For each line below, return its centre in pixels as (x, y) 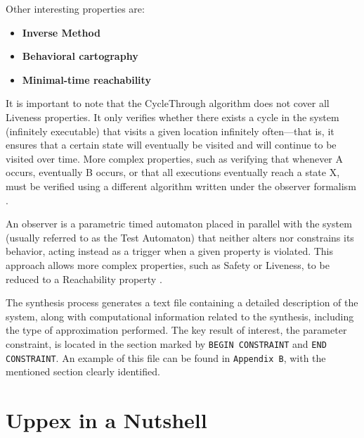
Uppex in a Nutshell (106, 419)
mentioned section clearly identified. (83, 371)
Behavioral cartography (80, 56)
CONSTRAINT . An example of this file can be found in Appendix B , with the (166, 357)
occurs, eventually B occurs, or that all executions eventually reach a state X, (173, 172)
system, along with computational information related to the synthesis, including (180, 316)
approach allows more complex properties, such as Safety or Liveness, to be (168, 264)
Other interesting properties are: (75, 8)
